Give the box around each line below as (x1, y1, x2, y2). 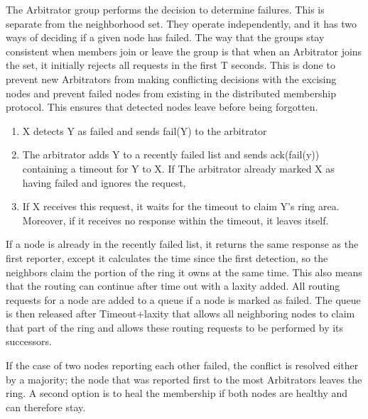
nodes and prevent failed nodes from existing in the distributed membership (6, 85, 336, 100)
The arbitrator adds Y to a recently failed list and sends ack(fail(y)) (22, 147, 320, 162)
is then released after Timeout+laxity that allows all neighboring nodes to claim (6, 306, 355, 321)
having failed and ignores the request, (22, 175, 186, 190)
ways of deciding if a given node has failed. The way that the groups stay (6, 30, 325, 45)
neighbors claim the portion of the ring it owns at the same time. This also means (6, 264, 362, 279)
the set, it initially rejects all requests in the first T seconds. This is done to (6, 58, 335, 72)
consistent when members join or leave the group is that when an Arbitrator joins (6, 43, 362, 58)
